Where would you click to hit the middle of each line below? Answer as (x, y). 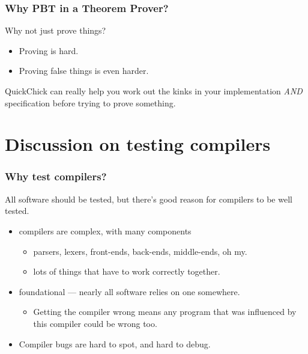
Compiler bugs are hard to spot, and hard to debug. (115, 343)
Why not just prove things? (56, 30)
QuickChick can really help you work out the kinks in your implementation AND (154, 91)
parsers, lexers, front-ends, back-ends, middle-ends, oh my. (140, 251)
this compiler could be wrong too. (95, 323)
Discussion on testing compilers (138, 144)
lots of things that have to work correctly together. (127, 271)
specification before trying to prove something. (90, 102)
